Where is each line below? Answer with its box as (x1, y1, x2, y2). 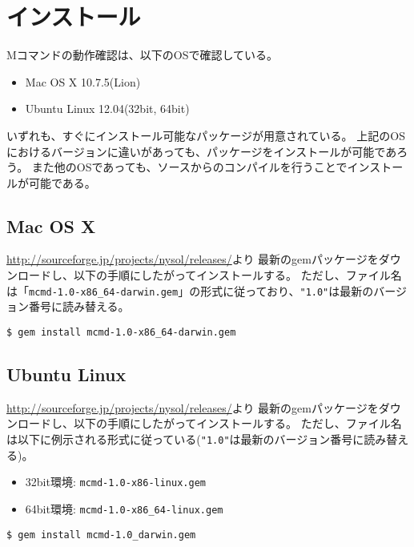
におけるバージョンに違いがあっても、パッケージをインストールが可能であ (6, 143, 397, 159)
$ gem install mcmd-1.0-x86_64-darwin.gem (6, 326, 236, 338)
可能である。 (28, 174, 96, 191)
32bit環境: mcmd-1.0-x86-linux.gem (25, 473, 206, 490)
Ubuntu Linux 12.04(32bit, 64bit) (25, 100, 190, 117)
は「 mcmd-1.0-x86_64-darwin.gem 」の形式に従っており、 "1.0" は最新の (6, 282, 374, 299)
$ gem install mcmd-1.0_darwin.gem (6, 529, 196, 541)
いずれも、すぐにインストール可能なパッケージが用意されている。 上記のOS (6, 127, 405, 143)
